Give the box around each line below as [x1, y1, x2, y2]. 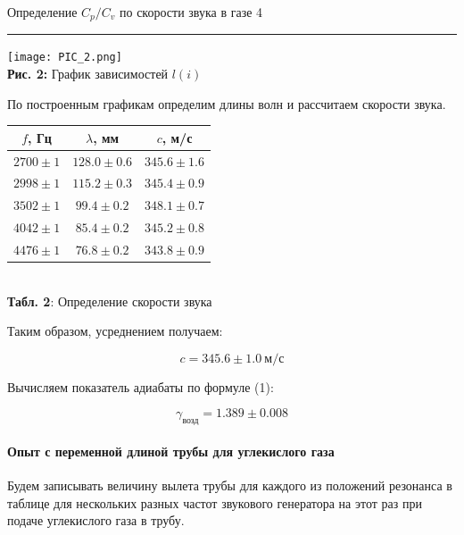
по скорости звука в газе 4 [119, 3, 263, 21]
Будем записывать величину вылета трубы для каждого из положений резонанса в [7, 476, 452, 495]
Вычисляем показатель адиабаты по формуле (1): [7, 377, 274, 396]
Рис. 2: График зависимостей [7, 64, 169, 83]
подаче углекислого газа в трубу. [7, 511, 185, 530]
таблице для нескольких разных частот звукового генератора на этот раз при [7, 493, 422, 512]
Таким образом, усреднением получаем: [7, 322, 223, 340]
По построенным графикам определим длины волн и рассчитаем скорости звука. [7, 94, 446, 113]
